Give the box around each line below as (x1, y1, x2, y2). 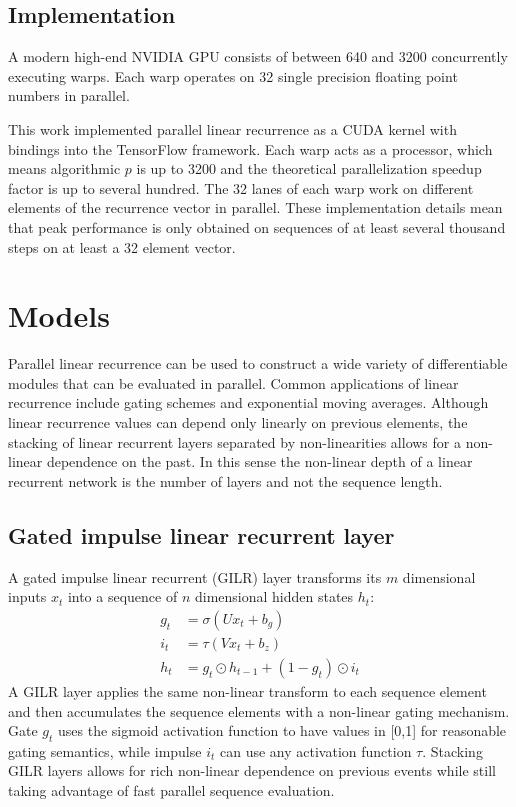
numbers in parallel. (8, 85, 130, 106)
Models (8, 295, 110, 336)
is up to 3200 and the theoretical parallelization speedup (136, 158, 482, 179)
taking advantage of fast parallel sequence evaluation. (8, 780, 335, 801)
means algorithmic (8, 158, 121, 179)
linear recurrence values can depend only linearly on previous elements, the (8, 412, 468, 433)
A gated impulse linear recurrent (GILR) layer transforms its (8, 566, 382, 587)
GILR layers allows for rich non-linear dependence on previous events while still (8, 760, 496, 781)
